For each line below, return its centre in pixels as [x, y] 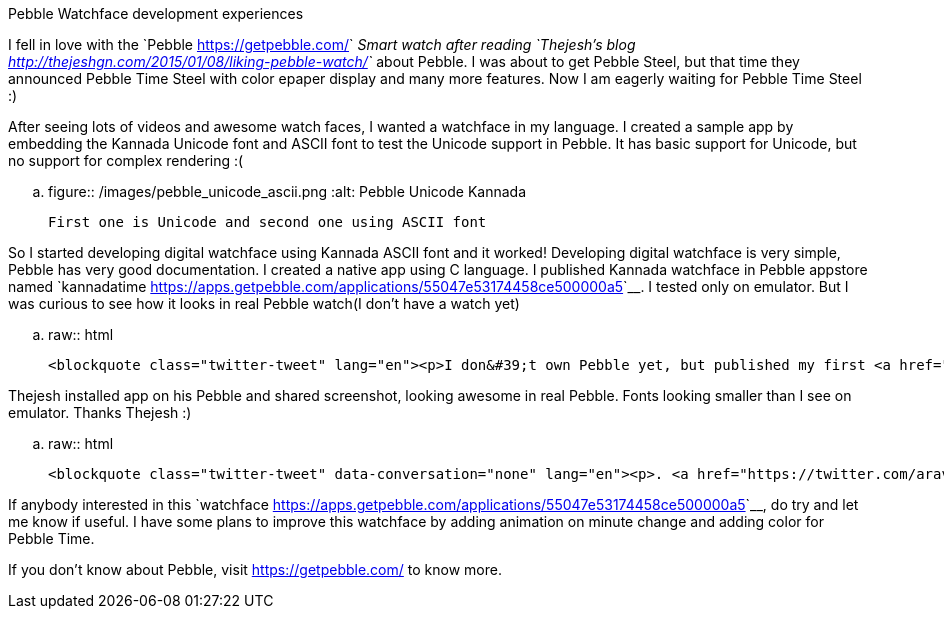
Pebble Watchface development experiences [156, 13]
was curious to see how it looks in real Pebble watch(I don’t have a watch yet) [264, 303]
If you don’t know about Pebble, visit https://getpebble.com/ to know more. [255, 569]
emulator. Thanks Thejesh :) [100, 412]
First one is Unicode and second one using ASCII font [267, 222]
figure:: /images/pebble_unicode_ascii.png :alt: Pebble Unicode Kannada [287, 191]
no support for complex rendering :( [126, 160]
